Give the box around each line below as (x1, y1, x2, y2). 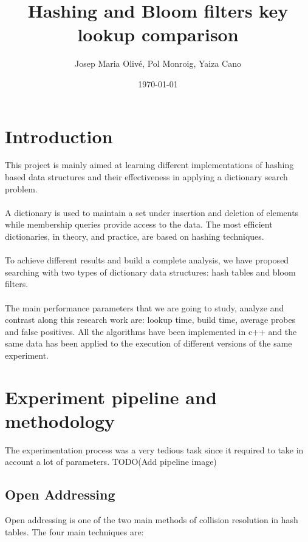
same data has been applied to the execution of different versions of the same (5, 337, 292, 350)
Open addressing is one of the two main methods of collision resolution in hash (5, 513, 298, 526)
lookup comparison (77, 22, 239, 47)
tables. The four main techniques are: (5, 525, 144, 538)
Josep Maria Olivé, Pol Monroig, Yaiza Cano (75, 57, 241, 70)
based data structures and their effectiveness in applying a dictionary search (5, 171, 288, 183)
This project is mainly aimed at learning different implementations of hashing (5, 158, 294, 171)
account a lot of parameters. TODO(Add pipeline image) (5, 455, 217, 468)
